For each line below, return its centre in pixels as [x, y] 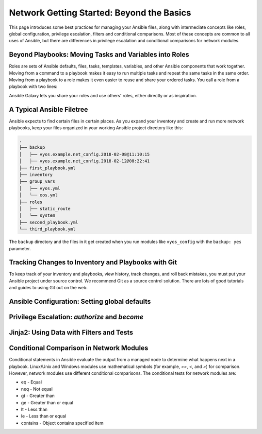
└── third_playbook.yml [48, 229]
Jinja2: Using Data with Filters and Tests [71, 333]
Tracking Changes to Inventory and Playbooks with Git [93, 262]
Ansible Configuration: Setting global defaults [80, 302]
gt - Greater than [38, 396]
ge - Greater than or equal [47, 402]
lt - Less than [34, 409]
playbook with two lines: [33, 87]
